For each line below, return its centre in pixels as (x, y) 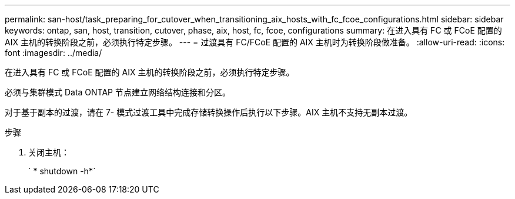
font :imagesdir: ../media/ (53, 53)
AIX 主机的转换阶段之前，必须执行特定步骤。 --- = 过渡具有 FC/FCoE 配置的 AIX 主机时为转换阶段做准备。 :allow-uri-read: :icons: (255, 42)
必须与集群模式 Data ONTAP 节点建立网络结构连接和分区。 (118, 92)
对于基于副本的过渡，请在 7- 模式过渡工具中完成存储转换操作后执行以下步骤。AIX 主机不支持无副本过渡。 (209, 112)
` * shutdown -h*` (62, 171)
